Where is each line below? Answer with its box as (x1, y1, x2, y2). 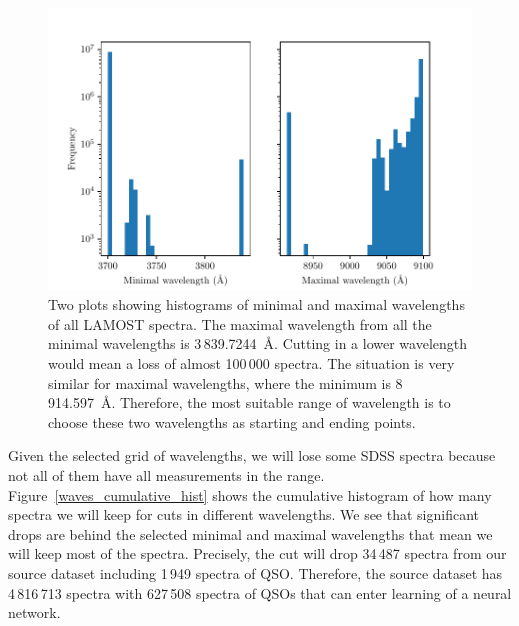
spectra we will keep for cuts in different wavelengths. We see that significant (8, 504, 480, 525)
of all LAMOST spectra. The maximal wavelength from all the (48, 313, 432, 334)
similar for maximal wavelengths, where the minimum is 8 (48, 372, 403, 393)
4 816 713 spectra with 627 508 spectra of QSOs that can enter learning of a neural (8, 582, 512, 603)
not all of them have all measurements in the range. (8, 465, 325, 485)
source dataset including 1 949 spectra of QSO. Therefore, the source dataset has (8, 562, 503, 583)
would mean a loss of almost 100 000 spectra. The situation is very (48, 353, 455, 374)
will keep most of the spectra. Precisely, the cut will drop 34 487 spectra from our (8, 543, 507, 564)
